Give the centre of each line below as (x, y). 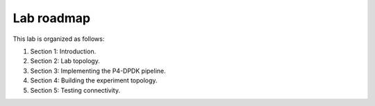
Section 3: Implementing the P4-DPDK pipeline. (98, 71)
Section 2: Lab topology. (65, 61)
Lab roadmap (51, 18)
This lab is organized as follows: (59, 39)
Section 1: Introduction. (63, 51)
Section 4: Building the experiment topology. (94, 80)
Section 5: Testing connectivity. (75, 90)
